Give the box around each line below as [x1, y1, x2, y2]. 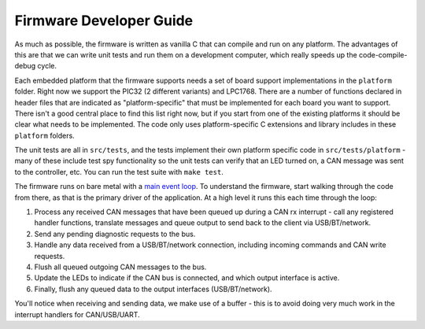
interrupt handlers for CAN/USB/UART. [14, 309, 141, 319]
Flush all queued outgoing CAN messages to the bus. [34, 262, 207, 272]
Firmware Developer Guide [14, 12, 194, 29]
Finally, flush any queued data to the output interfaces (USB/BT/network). [34, 284, 272, 294]
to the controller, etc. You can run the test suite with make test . [14, 167, 224, 176]
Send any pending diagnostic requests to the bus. [34, 229, 196, 238]
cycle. [37, 61, 57, 71]
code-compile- [358, 50, 408, 59]
